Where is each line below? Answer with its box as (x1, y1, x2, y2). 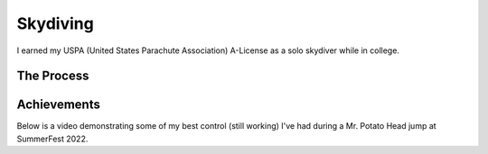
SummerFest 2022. (16, 133, 89, 144)
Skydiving (16, 14, 94, 33)
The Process (16, 68, 89, 84)
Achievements (16, 97, 101, 113)
